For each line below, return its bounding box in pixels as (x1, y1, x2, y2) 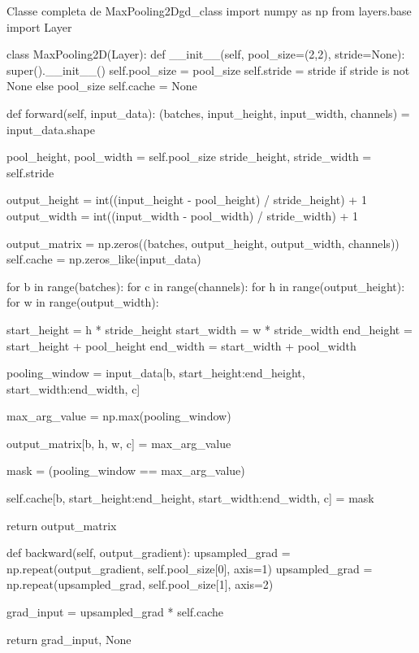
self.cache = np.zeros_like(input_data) (6, 250, 201, 268)
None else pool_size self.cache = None (6, 77, 197, 94)
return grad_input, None (6, 630, 132, 647)
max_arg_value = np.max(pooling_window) (6, 407, 231, 424)
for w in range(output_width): (6, 294, 159, 311)
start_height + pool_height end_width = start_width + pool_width (6, 337, 356, 354)
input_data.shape (6, 120, 96, 137)
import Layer (6, 18, 72, 35)
